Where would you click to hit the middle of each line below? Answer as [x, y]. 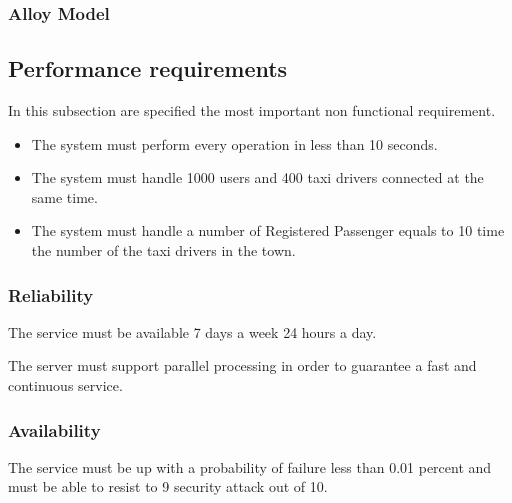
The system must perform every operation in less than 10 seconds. [234, 143]
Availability [54, 429]
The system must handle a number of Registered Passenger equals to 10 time [268, 230]
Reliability [51, 294]
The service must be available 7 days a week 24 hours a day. [192, 331]
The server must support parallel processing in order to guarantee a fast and [242, 365]
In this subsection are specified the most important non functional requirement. [252, 110]
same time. [64, 196]
